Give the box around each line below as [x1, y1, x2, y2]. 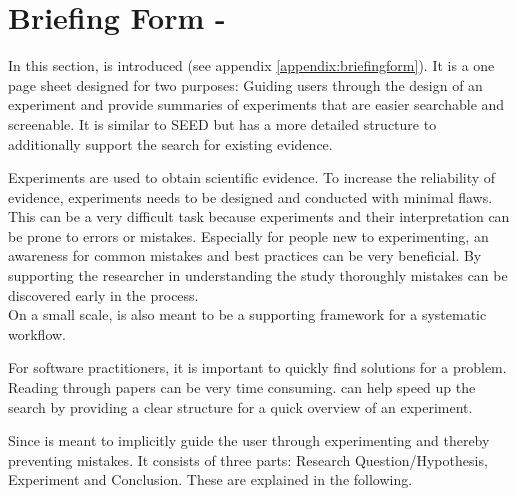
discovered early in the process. [8, 284, 199, 305]
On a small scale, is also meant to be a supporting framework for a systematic [8, 304, 487, 325]
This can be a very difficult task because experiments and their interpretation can [8, 206, 510, 227]
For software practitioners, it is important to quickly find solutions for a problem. [8, 357, 507, 378]
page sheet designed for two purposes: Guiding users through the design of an [8, 74, 483, 95]
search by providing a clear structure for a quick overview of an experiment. [8, 396, 473, 417]
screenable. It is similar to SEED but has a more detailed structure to [8, 113, 437, 134]
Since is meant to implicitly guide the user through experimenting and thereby [8, 430, 490, 451]
